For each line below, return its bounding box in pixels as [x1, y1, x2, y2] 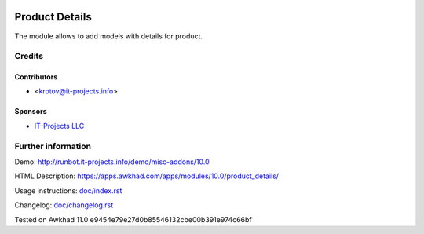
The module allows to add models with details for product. [14, 31, 203, 41]
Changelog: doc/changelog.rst [14, 200, 114, 210]
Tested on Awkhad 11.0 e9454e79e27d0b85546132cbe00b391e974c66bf [14, 214, 253, 224]
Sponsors [14, 107, 47, 116]
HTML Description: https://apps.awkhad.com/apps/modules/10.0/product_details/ [14, 171, 279, 181]
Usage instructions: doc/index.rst [14, 185, 122, 196]
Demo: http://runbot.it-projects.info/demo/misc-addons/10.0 [14, 157, 210, 166]
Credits [14, 51, 43, 62]
